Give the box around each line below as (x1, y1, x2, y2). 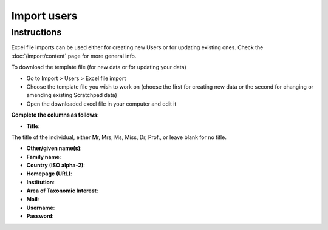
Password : (26, 212, 54, 220)
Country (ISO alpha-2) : (26, 161, 85, 169)
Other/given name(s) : (26, 144, 82, 152)
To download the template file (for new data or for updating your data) (11, 64, 186, 71)
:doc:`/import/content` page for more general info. (11, 52, 137, 59)
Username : (26, 204, 55, 212)
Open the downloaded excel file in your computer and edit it (26, 100, 177, 107)
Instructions (11, 27, 62, 38)
